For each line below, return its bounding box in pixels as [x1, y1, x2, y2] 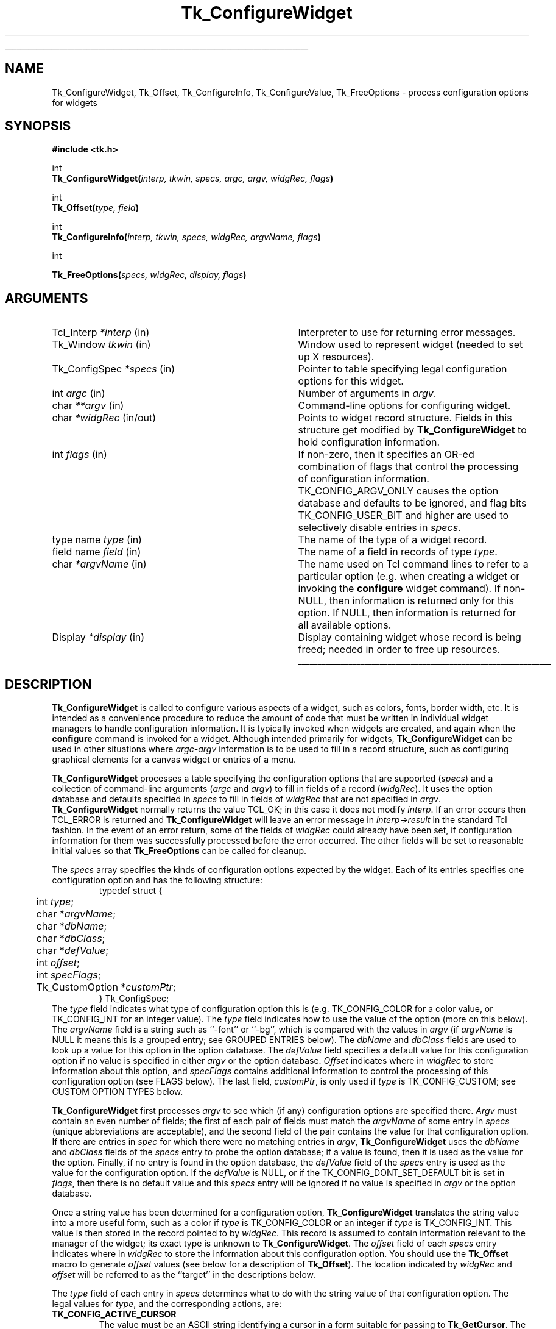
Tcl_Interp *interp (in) [52, 326, 150, 339]
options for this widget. [298, 375, 404, 388]
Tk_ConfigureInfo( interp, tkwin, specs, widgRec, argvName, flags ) [52, 232, 322, 243]
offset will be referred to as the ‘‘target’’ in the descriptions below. [52, 1269, 316, 1280]
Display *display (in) [52, 631, 145, 644]
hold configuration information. [298, 436, 440, 449]
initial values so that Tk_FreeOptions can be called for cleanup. [52, 846, 306, 857]
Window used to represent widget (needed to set [298, 338, 523, 351]
